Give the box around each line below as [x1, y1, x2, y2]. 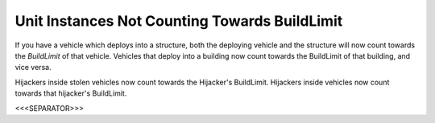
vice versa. [14, 63, 52, 72]
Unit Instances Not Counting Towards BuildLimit [14, 12, 343, 30]
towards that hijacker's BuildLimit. [14, 88, 127, 98]
